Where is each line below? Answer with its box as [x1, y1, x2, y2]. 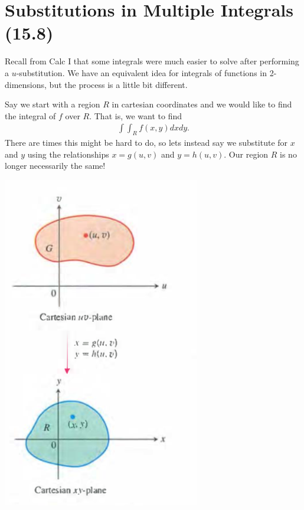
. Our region [224, 148, 269, 160]
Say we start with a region [5, 98, 100, 110]
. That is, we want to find [89, 109, 182, 122]
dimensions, [5, 78, 47, 90]
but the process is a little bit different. [49, 78, 188, 90]
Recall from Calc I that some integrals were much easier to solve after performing [5, 55, 299, 67]
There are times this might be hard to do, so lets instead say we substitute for [5, 136, 288, 149]
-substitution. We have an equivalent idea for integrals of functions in [16, 66, 267, 79]
